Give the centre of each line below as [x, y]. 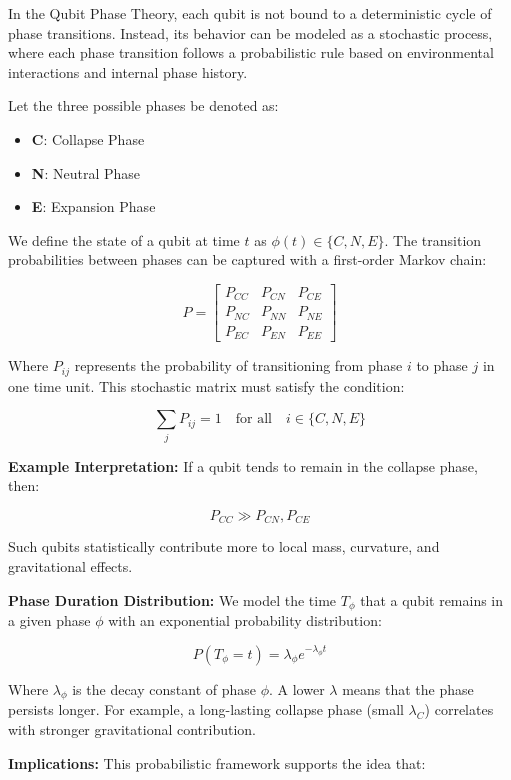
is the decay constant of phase [164, 688]
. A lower [297, 688]
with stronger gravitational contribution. [132, 729]
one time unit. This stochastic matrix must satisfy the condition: [206, 385]
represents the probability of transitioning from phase [238, 365]
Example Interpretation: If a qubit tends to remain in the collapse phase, [243, 465]
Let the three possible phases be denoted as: [143, 105]
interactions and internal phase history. [128, 71]
